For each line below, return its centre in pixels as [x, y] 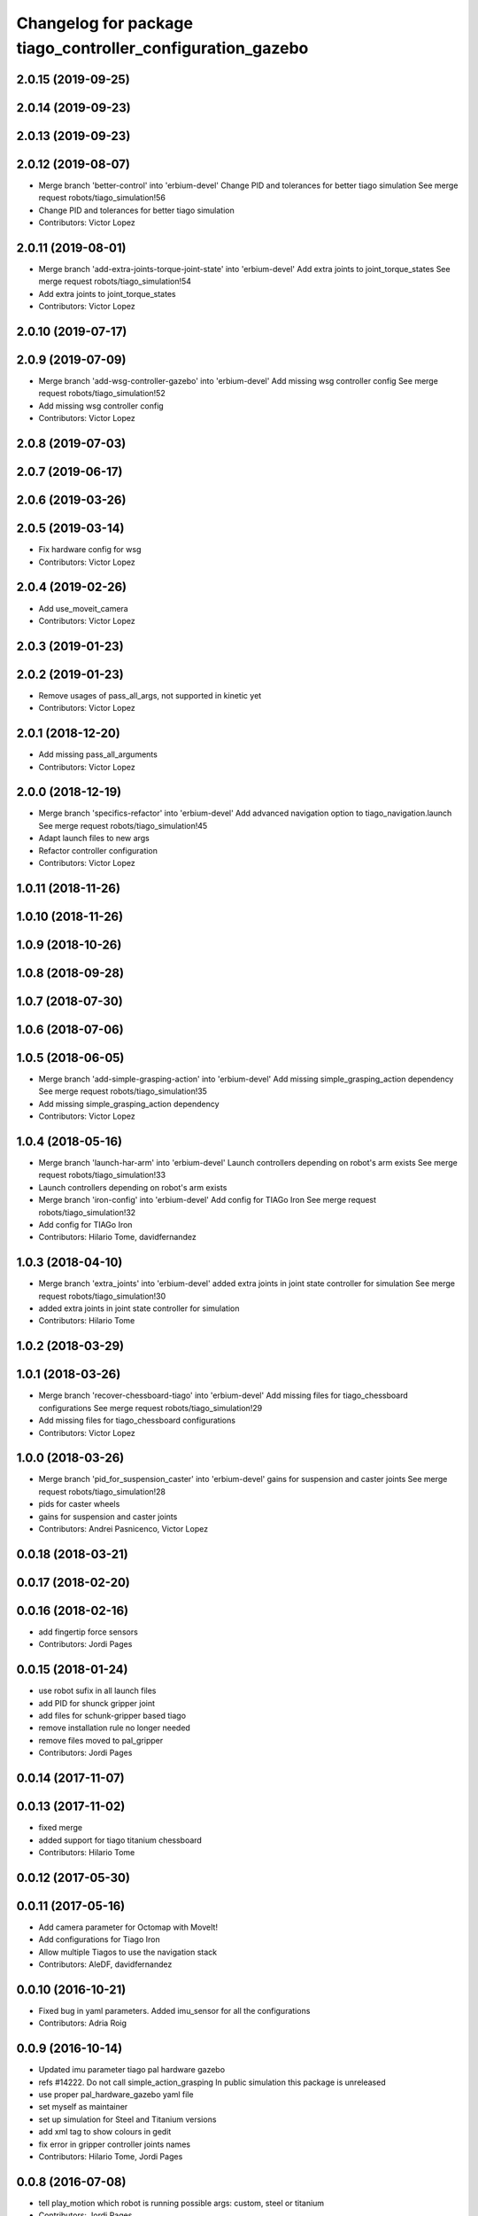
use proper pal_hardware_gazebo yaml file [116, 2095]
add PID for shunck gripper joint [96, 1703]
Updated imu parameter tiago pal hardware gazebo [132, 2070]
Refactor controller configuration [98, 850]
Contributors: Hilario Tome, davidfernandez [117, 1237]
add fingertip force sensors [89, 1632]
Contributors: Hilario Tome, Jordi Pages [111, 2156]
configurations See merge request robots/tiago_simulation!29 [150, 1408]
